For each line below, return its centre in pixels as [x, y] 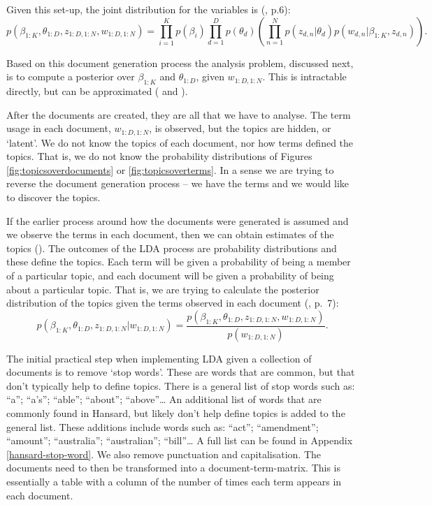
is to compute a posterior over [71, 76]
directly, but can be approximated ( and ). [97, 90]
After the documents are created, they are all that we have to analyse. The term [179, 114]
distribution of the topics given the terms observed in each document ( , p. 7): [173, 303]
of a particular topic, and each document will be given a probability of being [170, 275]
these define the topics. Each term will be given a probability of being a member [179, 262]
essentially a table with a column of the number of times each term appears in [174, 481]
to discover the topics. [53, 197]
